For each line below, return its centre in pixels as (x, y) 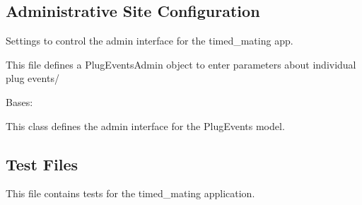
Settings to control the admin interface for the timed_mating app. (150, 41)
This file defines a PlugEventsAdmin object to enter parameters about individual (181, 64)
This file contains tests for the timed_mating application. (130, 193)
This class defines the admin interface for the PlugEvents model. (145, 125)
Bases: (19, 101)
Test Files (42, 164)
